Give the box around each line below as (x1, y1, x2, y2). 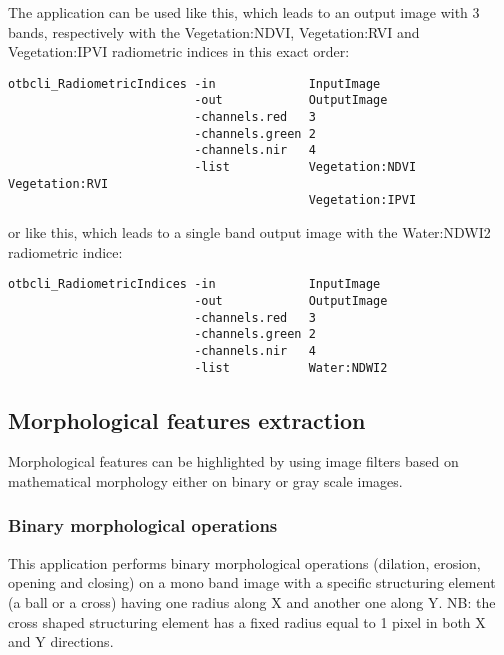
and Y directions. (8, 631, 114, 652)
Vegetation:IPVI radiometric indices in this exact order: (8, 41, 350, 62)
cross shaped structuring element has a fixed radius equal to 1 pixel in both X (8, 611, 486, 632)
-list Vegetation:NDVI (194, 160, 417, 175)
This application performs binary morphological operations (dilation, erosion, (8, 552, 481, 573)
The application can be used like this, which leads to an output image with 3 (8, 2, 480, 22)
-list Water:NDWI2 (194, 360, 388, 375)
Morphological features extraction (8, 404, 366, 435)
